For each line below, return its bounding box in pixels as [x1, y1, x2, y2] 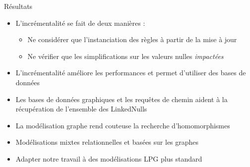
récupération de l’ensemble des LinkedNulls [15, 104, 147, 114]
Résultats [4, 1, 33, 11]
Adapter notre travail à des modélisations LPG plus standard [15, 153, 202, 164]
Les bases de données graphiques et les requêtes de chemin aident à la [15, 94, 228, 104]
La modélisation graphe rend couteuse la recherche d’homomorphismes [15, 120, 230, 130]
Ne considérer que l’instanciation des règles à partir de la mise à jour [27, 34, 237, 45]
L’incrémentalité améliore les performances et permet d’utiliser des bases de [15, 67, 246, 78]
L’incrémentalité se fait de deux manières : [15, 17, 145, 28]
